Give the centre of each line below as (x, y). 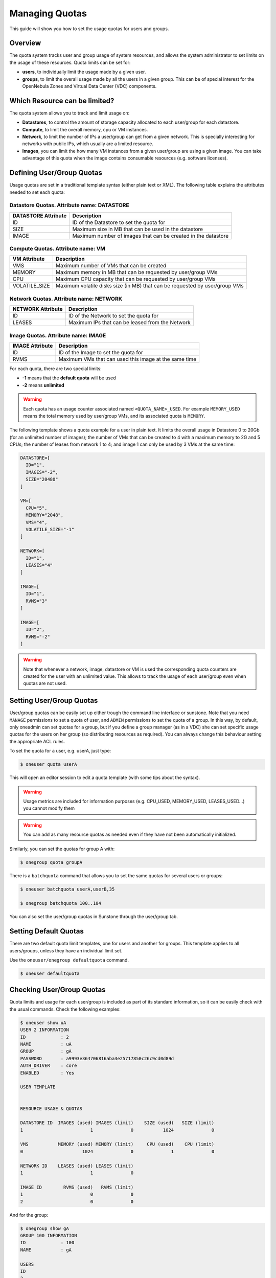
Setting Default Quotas (47, 931)
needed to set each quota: (37, 192)
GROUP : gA (46, 1051)
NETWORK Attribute (38, 309)
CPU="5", (37, 508)
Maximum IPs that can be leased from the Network (130, 323)
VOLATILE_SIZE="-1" (50, 529)
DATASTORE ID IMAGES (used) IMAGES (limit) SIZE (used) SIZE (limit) (117, 1123)
